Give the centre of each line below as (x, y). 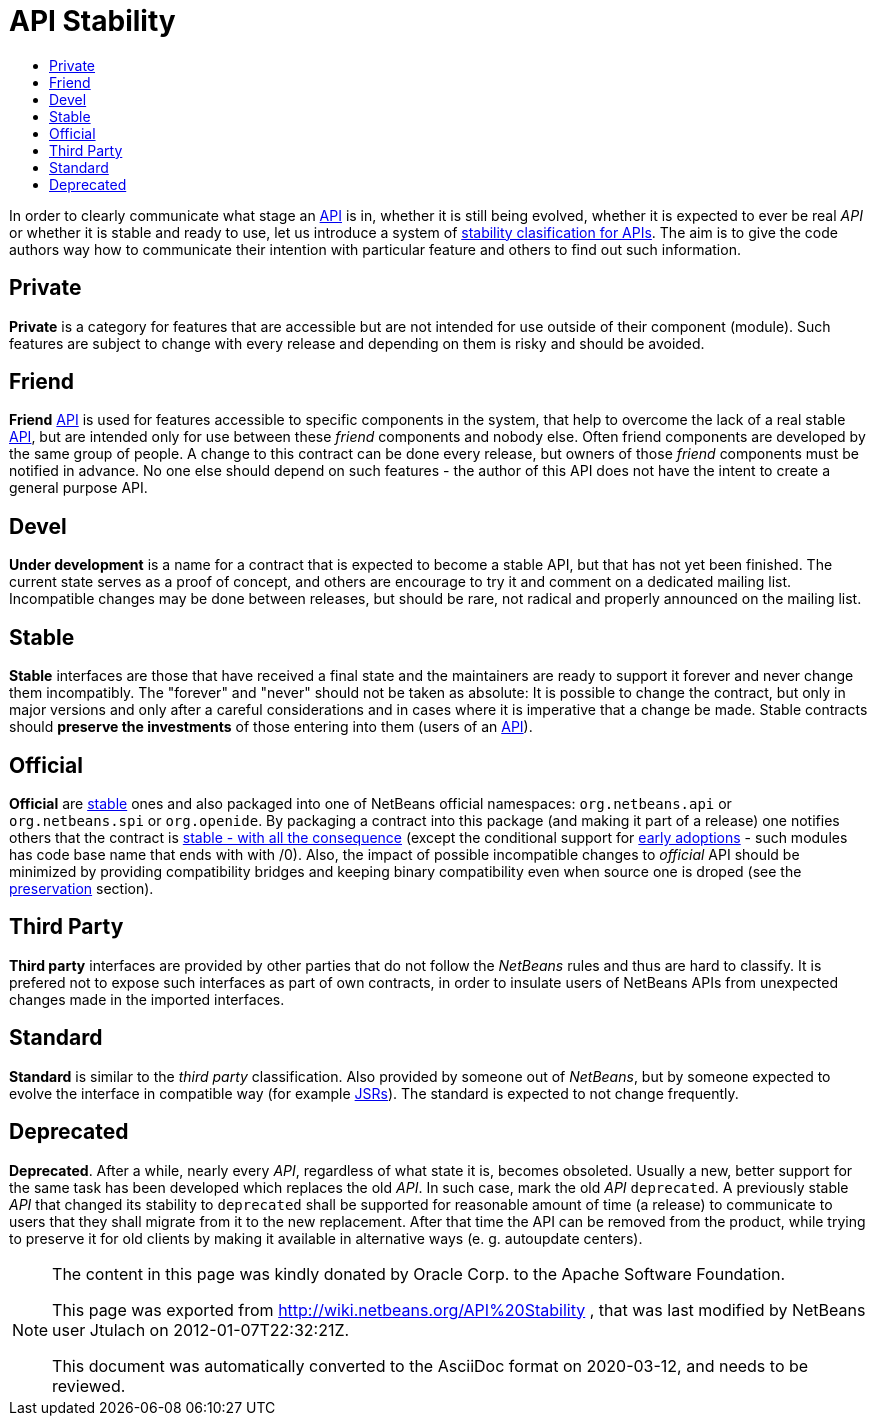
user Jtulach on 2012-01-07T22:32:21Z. (201, 1329)
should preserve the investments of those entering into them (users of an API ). (271, 727)
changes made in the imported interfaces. (147, 999)
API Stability (92, 21)
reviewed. (89, 1385)
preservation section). (81, 888)
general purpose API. (78, 488)
